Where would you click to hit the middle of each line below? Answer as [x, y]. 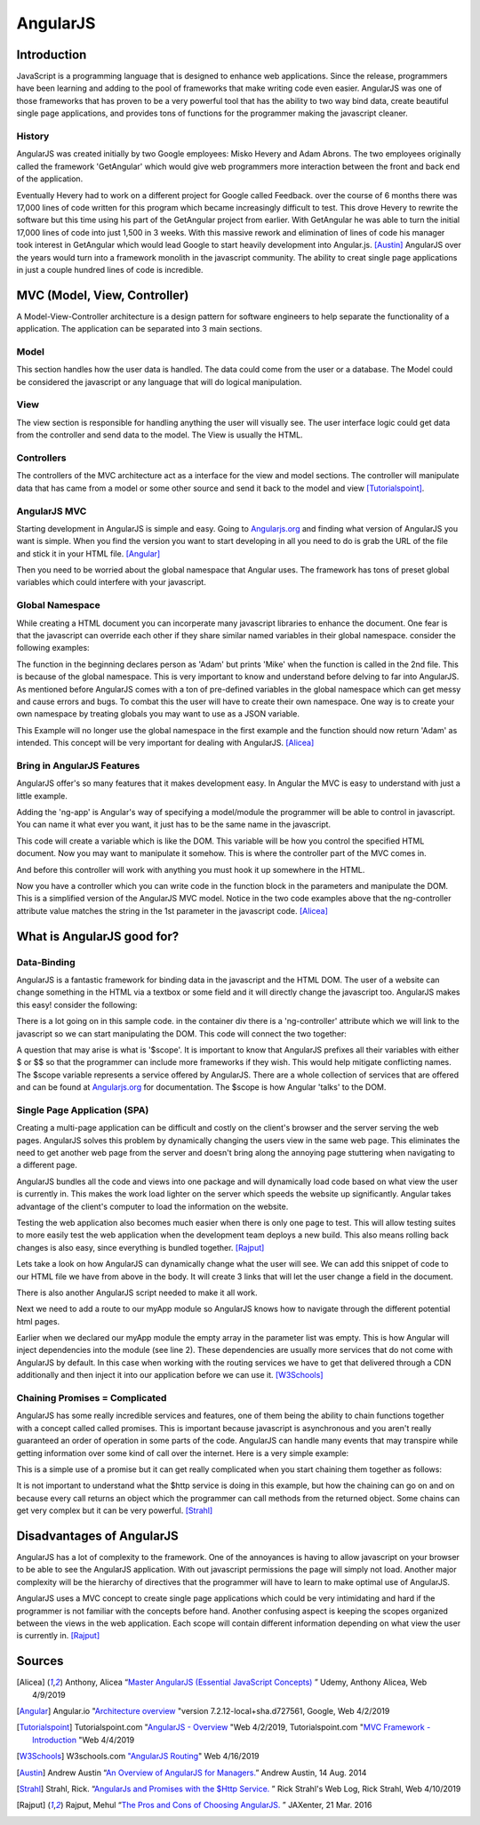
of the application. [50, 179]
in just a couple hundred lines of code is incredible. [110, 269]
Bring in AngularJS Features [78, 765]
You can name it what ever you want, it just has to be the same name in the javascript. [174, 824]
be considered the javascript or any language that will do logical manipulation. [159, 381]
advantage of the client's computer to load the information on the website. [152, 1206]
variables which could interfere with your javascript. [111, 582]
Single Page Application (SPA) [83, 1109]
